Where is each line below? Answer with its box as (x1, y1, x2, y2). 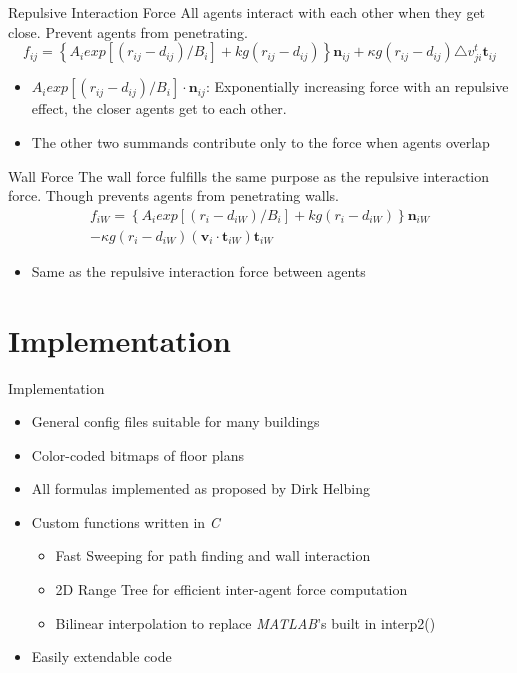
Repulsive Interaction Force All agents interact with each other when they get (8, 2, 486, 22)
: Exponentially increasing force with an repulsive (205, 76, 509, 97)
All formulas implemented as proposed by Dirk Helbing (31, 478, 370, 499)
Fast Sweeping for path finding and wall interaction (55, 545, 371, 566)
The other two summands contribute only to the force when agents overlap (31, 131, 490, 152)
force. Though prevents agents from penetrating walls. (8, 185, 339, 206)
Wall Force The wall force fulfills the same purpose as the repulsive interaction (8, 165, 490, 186)
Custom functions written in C (31, 511, 220, 532)
